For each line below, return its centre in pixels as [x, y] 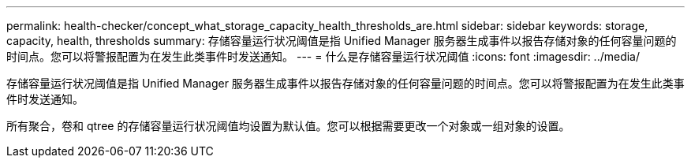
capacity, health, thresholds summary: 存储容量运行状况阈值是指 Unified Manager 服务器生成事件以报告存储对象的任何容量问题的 [342, 41]
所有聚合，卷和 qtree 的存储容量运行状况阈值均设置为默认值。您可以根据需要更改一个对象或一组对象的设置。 [288, 126]
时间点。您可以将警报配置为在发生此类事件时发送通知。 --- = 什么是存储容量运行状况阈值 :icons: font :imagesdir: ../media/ [323, 56]
